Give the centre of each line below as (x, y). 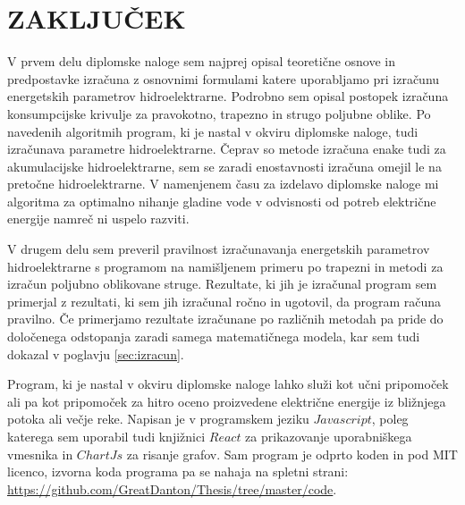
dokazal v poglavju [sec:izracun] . (96, 353)
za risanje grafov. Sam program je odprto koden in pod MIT (292, 454)
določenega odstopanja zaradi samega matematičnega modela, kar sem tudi (214, 337)
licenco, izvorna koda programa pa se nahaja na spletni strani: (178, 471)
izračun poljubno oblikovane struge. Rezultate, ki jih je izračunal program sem (222, 284)
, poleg (390, 419)
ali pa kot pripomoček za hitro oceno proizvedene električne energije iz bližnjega (227, 401)
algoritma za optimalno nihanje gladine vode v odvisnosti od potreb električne (222, 201)
